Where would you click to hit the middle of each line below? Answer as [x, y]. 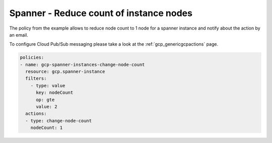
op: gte [45, 100]
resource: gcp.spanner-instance [65, 72]
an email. [19, 35]
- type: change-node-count [59, 121]
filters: [36, 79]
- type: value [48, 86]
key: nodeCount [55, 93]
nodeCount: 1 [47, 128]
